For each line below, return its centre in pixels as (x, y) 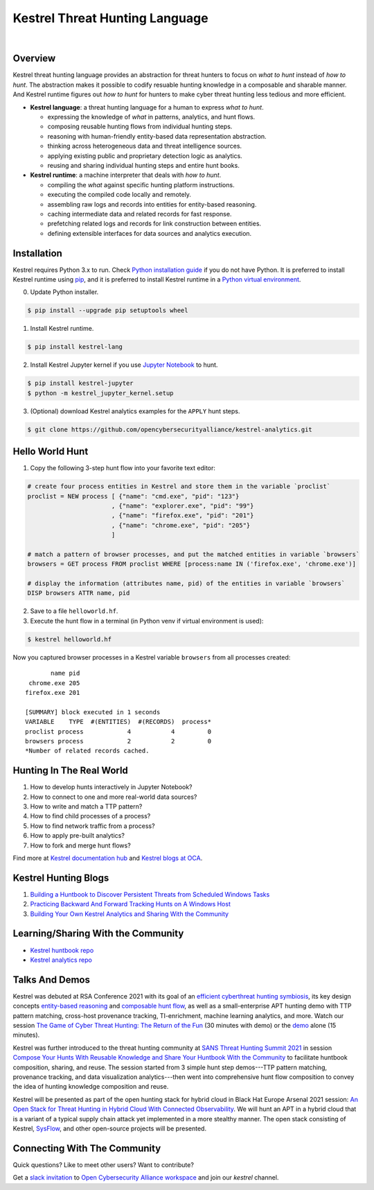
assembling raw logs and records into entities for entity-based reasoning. (152, 204)
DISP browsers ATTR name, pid (79, 593)
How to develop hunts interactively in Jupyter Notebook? (112, 787)
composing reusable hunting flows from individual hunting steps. (140, 127)
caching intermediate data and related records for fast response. (140, 214)
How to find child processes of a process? (90, 816)
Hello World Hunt (51, 452)
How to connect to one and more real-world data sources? (114, 797)
